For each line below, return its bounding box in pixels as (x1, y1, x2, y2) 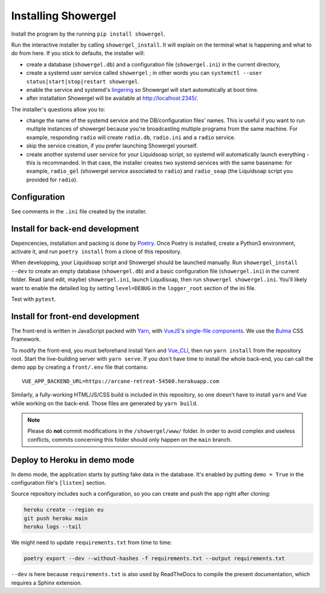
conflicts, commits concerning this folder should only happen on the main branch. (27, 436, 232, 443)
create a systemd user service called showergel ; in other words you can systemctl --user (26, 70, 263, 77)
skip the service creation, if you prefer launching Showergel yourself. (26, 142, 198, 149)
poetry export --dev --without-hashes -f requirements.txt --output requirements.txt (24, 555, 285, 562)
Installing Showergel (11, 9, 117, 22)
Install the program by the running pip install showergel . (11, 30, 165, 37)
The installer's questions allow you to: (11, 106, 106, 113)
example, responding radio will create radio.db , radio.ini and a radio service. (26, 134, 235, 141)
